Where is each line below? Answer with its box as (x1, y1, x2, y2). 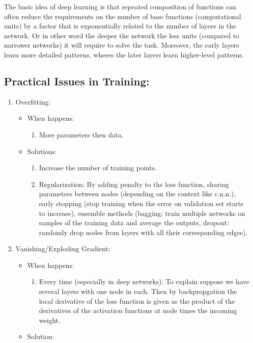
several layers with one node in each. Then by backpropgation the (39, 286, 237, 296)
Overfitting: (15, 96, 51, 106)
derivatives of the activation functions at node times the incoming (39, 305, 237, 316)
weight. (39, 315, 60, 325)
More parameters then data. (39, 129, 124, 139)
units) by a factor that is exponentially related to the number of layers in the (4, 21, 236, 31)
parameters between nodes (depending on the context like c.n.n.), (39, 188, 236, 199)
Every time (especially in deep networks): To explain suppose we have (39, 276, 250, 287)
